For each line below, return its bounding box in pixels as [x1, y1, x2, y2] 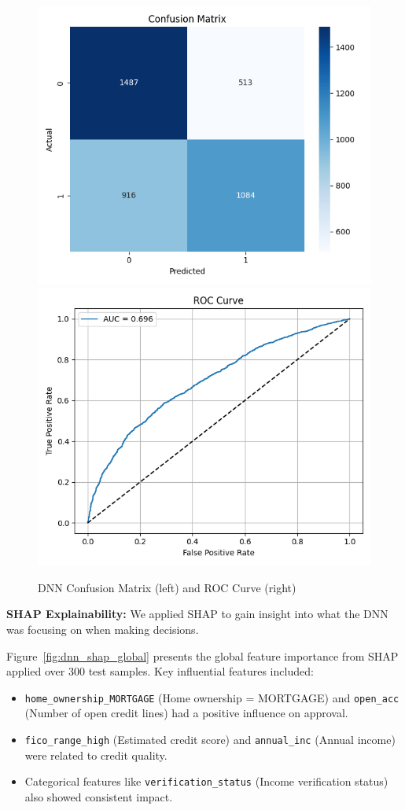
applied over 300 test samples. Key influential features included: [6, 663, 314, 679]
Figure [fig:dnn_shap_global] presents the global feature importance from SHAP [6, 647, 399, 664]
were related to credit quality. [24, 746, 168, 763]
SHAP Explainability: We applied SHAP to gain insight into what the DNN [6, 606, 388, 622]
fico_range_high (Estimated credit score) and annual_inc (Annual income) [24, 731, 396, 748]
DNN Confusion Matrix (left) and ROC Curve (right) [38, 579, 296, 595]
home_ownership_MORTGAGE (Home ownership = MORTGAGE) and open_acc [24, 689, 399, 705]
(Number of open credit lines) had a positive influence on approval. [24, 705, 348, 721]
